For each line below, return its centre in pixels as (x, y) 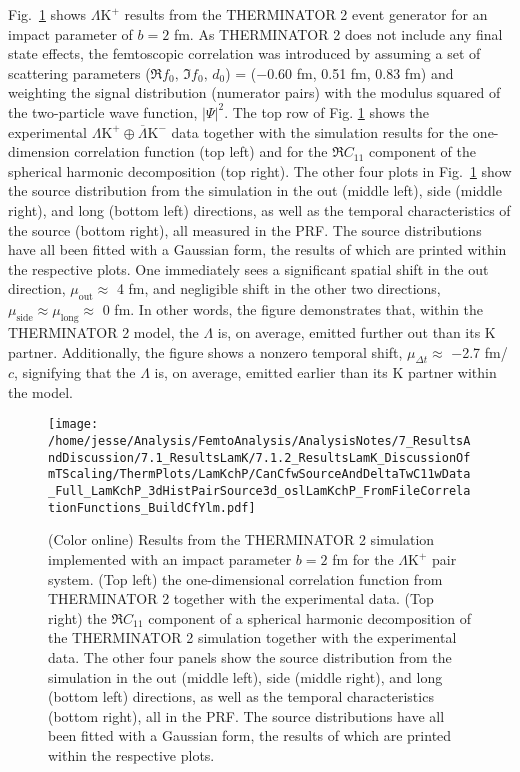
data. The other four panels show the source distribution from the (250, 656)
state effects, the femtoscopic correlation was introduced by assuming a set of (244, 53)
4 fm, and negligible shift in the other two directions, (278, 288)
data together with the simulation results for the (320, 131)
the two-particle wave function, (103, 111)
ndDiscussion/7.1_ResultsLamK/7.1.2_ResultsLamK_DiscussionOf (259, 457)
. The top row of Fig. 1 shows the (327, 111)
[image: (73, 424)
